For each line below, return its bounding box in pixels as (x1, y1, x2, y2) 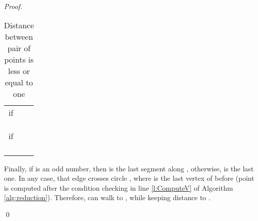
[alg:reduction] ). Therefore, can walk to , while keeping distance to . (4, 192, 211, 203)
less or (8, 65, 30, 76)
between (4, 30, 33, 42)
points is (4, 53, 34, 65)
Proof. (4, 1, 22, 11)
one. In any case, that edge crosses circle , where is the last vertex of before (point (4, 173, 255, 183)
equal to (4, 76, 33, 88)
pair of (7, 42, 31, 54)
